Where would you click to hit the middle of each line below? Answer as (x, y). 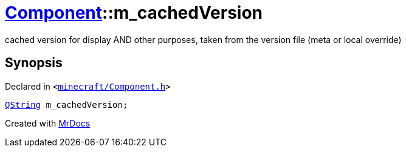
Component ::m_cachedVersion (134, 13)
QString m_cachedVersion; (67, 104)
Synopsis (34, 63)
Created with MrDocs (48, 123)
